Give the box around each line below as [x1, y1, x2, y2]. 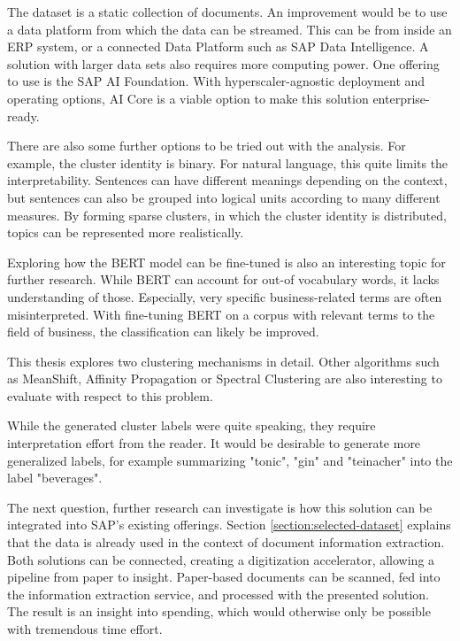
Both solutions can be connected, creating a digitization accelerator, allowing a [7, 550, 435, 568]
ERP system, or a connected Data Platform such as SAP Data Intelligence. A [7, 37, 429, 56]
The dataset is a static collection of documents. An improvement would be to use [7, 3, 448, 20]
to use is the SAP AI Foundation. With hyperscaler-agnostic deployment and [7, 72, 425, 90]
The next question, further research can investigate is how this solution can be [7, 498, 433, 516]
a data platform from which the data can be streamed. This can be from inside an [7, 19, 452, 38]
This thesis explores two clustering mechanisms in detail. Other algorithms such [7, 351, 440, 370]
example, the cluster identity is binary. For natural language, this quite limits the [7, 153, 448, 172]
